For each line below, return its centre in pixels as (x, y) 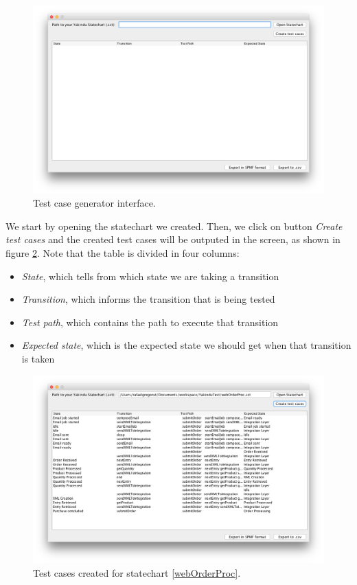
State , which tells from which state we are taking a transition (150, 276)
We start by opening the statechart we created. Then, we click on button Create (174, 226)
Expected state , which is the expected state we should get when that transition (186, 345)
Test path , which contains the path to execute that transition (150, 322)
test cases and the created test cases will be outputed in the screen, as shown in (173, 239)
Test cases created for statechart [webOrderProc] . (137, 572)
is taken (38, 359)
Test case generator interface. (94, 203)
